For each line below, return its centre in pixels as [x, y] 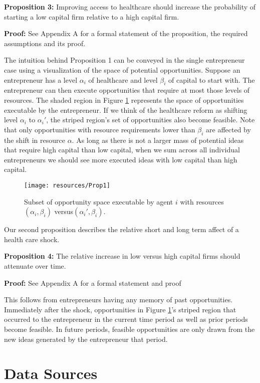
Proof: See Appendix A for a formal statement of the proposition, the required [126, 33]
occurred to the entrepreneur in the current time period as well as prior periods [126, 319]
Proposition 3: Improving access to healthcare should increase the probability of [130, 7]
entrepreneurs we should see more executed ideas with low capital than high [121, 159]
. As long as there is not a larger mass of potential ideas [158, 140]
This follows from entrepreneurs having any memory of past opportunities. [118, 300]
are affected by [228, 129]
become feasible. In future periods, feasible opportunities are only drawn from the [129, 329]
